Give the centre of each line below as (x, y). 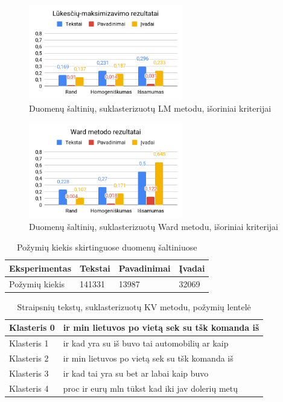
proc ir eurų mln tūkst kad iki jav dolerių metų (150, 388)
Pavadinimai (145, 268)
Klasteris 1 (29, 343)
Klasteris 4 (29, 388)
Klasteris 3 (29, 373)
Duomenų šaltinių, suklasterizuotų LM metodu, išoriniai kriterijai (150, 108)
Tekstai (95, 268)
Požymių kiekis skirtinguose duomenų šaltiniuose (107, 247)
